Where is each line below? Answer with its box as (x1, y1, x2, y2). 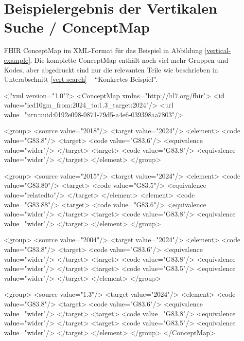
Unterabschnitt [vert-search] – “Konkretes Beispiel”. (4, 74, 157, 84)
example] (4, 54, 31, 65)
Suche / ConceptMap (4, 17, 150, 37)
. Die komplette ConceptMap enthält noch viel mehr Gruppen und (30, 54, 228, 65)
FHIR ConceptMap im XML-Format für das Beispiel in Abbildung (4, 45, 203, 55)
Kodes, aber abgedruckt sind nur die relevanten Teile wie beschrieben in (4, 64, 218, 74)
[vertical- (205, 45, 231, 55)
